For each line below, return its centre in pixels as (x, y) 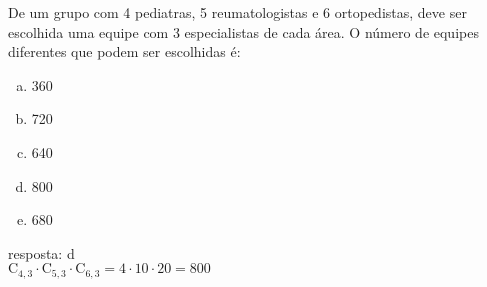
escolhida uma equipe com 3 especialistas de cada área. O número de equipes (243, 31)
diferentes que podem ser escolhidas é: (124, 51)
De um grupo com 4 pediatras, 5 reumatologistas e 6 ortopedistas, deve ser (237, 12)
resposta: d (41, 252)
